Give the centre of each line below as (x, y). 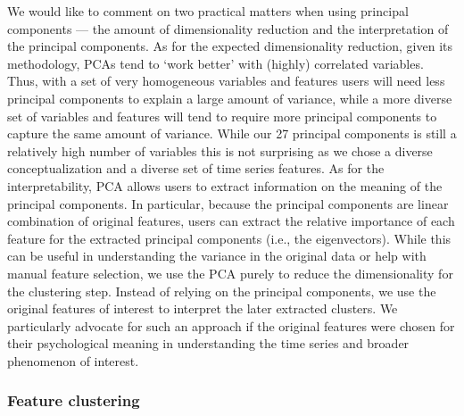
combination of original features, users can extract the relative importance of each (231, 221)
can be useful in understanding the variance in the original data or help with (217, 256)
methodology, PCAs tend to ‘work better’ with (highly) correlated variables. (215, 63)
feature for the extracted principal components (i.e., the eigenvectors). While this (229, 238)
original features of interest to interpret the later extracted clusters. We (203, 308)
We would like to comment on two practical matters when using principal (208, 11)
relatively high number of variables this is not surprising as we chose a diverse (220, 150)
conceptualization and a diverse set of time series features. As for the (196, 168)
